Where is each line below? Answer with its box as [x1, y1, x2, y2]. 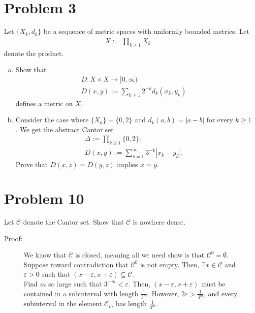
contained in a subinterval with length [24, 288, 139, 298]
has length [116, 298, 147, 309]
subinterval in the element [24, 298, 102, 309]
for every [206, 114, 233, 125]
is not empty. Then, [140, 259, 199, 269]
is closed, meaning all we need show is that [75, 250, 205, 260]
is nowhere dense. [133, 216, 186, 227]
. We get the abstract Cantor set [15, 124, 114, 134]
